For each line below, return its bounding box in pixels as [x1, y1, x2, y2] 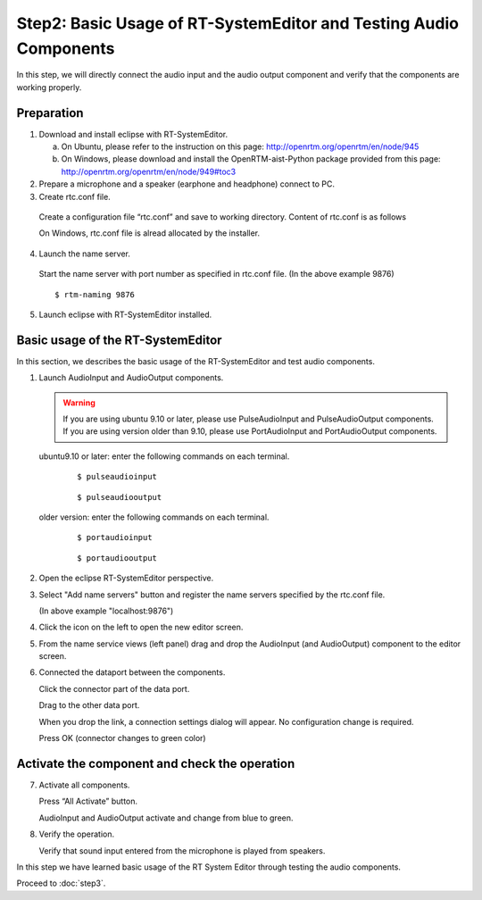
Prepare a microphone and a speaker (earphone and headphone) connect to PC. [38, 179, 335, 189]
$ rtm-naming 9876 [54, 289, 136, 299]
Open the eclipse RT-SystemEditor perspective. [38, 572, 214, 584]
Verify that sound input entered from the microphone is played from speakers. [38, 845, 326, 856]
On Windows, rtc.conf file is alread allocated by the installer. [38, 228, 261, 238]
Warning [62, 397, 96, 408]
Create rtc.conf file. [38, 191, 111, 202]
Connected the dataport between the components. [38, 667, 226, 678]
